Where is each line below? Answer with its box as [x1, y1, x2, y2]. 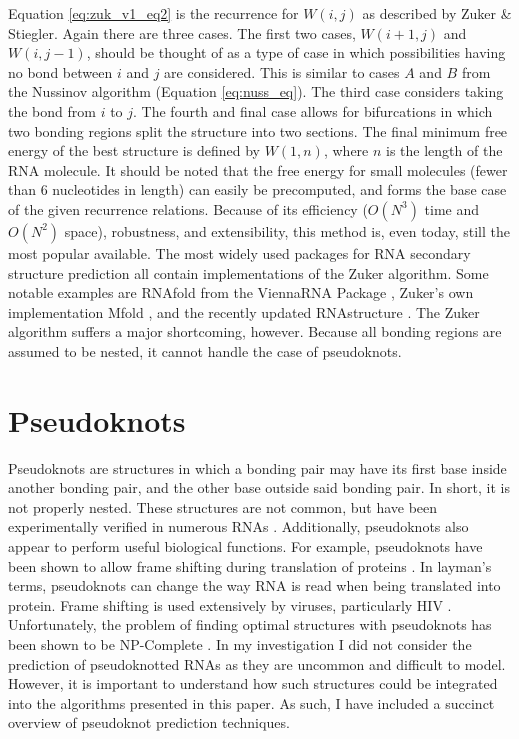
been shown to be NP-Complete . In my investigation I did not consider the [8, 633, 472, 654]
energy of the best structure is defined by [8, 140, 260, 161]
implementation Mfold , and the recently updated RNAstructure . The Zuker [8, 301, 480, 322]
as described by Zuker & [362, 3, 512, 23]
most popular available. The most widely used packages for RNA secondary [8, 242, 471, 263]
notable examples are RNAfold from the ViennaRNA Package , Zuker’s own [8, 282, 474, 303]
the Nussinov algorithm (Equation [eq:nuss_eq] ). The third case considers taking [8, 81, 504, 102]
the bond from [8, 100, 96, 121]
